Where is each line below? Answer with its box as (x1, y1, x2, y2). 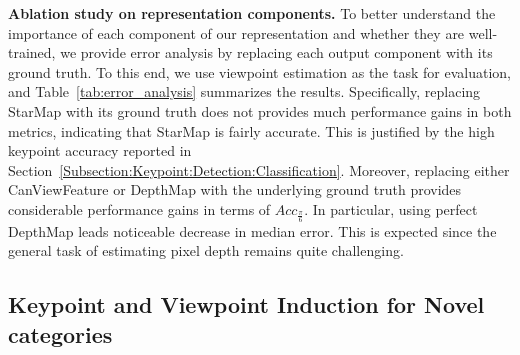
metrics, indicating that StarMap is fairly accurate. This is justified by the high (8, 120, 495, 141)
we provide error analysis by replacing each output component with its (60, 42, 493, 63)
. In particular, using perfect (304, 198, 478, 219)
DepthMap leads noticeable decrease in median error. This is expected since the (8, 220, 497, 241)
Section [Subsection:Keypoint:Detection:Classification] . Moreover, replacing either (8, 159, 510, 180)
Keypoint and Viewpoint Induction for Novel (8, 289, 485, 320)
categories (8, 318, 113, 349)
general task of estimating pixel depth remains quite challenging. (8, 240, 404, 261)
